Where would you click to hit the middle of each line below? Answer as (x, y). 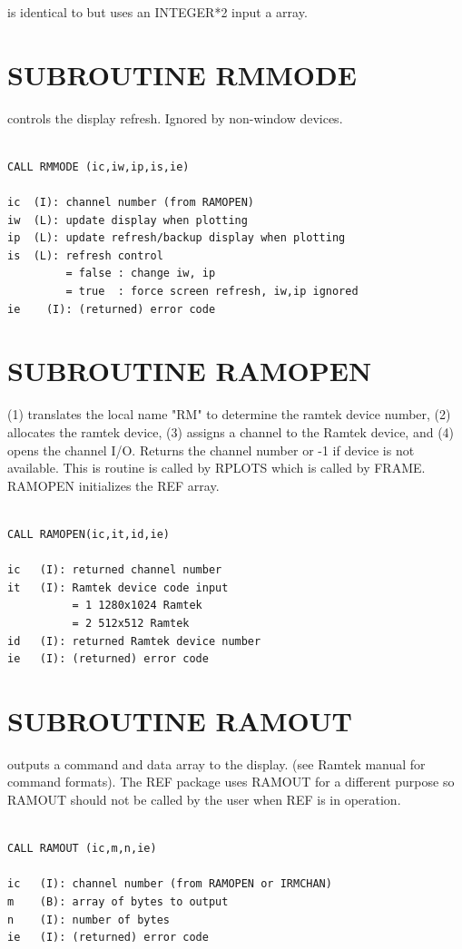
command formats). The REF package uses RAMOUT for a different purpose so (231, 782)
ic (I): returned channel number (115, 570)
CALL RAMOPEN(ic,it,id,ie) (88, 534)
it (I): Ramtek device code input (118, 587)
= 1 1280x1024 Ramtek (137, 606)
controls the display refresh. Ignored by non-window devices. (175, 117)
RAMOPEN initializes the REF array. (113, 485)
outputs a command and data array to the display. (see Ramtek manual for (216, 763)
